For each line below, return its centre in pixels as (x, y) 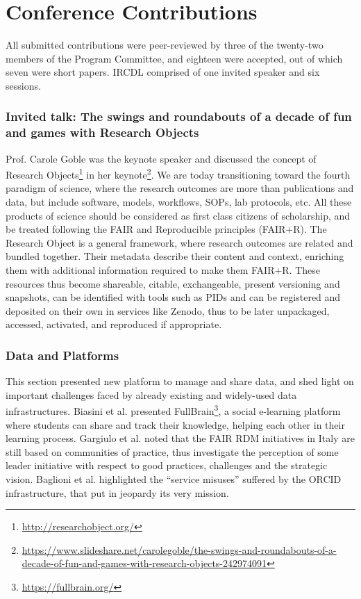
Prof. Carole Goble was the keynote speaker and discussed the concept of (161, 158)
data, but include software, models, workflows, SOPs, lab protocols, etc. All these (179, 202)
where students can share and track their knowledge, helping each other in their (175, 424)
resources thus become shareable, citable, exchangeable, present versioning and (173, 283)
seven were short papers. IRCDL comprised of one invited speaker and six (163, 72)
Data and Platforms (62, 355)
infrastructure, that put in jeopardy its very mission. (117, 492)
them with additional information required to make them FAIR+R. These (163, 270)
